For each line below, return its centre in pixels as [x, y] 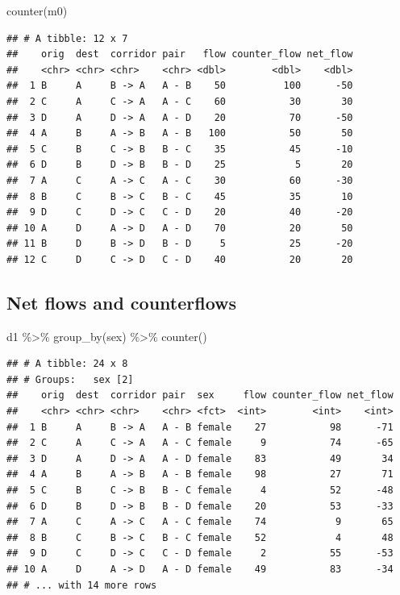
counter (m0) [37, 10]
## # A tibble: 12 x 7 [67, 38]
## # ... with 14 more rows [82, 585]
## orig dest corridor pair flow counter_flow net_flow [180, 54]
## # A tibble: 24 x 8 [67, 364]
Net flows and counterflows [122, 302]
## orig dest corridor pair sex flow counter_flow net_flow [200, 395]
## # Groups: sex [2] [70, 379]
